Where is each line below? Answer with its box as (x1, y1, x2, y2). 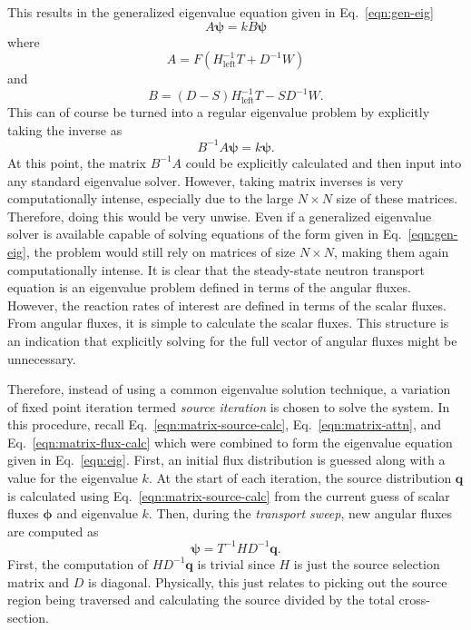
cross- (398, 590, 431, 609)
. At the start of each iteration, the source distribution (148, 468, 452, 487)
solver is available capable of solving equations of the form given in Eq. (7, 224, 402, 243)
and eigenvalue (56, 504, 138, 523)
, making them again (334, 241, 449, 261)
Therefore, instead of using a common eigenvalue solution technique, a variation (7, 379, 451, 399)
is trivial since (197, 554, 275, 573)
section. (7, 607, 49, 626)
